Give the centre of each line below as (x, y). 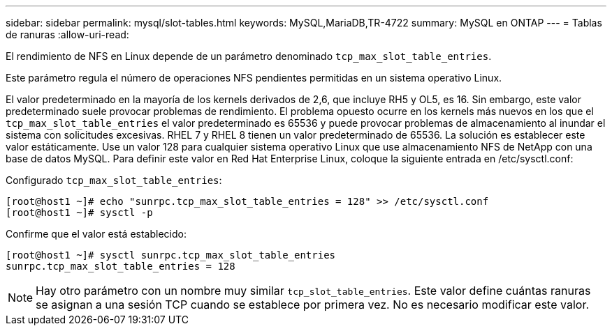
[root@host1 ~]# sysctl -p (79, 213)
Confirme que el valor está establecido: (96, 234)
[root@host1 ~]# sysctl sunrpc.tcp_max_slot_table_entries (171, 255)
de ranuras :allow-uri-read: (67, 34)
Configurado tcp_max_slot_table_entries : (114, 180)
